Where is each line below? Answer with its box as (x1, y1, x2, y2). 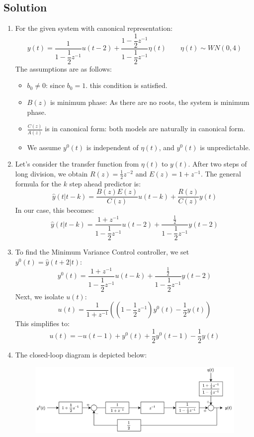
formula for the (15, 178, 62, 188)
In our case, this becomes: (15, 205, 94, 215)
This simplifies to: (15, 318, 70, 329)
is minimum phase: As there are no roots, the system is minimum (50, 96, 250, 107)
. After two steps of (188, 159, 247, 169)
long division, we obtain (15, 168, 88, 178)
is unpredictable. (200, 142, 251, 152)
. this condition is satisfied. (85, 80, 168, 90)
